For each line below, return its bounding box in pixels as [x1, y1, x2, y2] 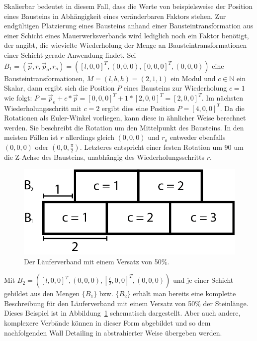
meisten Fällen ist [4, 132, 58, 142]
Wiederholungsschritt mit [4, 103, 82, 113]
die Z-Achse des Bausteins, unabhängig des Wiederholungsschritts [4, 151, 204, 162]
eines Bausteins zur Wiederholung [123, 83, 227, 93]
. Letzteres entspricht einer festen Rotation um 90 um [80, 141, 244, 152]
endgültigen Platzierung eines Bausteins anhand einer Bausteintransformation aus [4, 20, 254, 31]
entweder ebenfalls [170, 132, 226, 142]
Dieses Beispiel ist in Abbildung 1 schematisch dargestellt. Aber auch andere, [4, 308, 241, 318]
